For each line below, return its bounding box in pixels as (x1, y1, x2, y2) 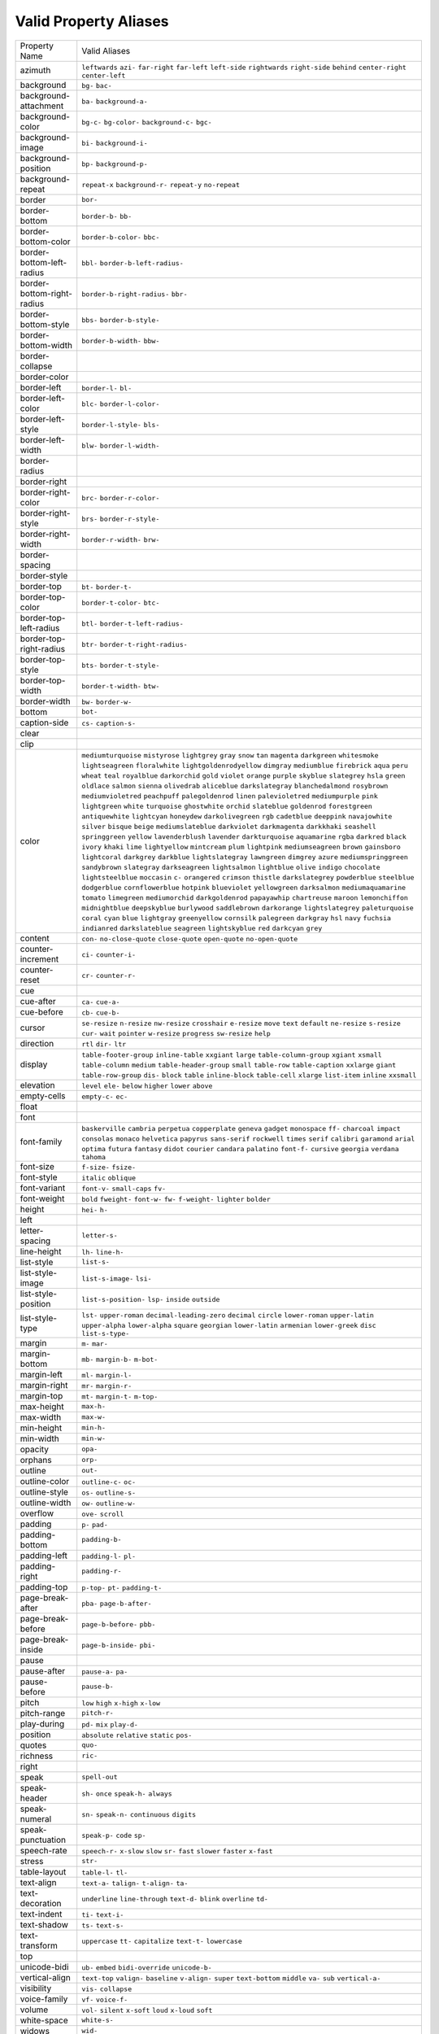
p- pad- (81, 1520, 109, 1529)
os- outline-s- (81, 1488, 137, 1497)
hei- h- (81, 1205, 109, 1214)
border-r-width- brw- (81, 535, 160, 544)
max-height (20, 1400, 64, 1412)
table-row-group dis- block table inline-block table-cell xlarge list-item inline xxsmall (81, 1071, 417, 1080)
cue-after (20, 995, 56, 1006)
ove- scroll (81, 1509, 124, 1518)
